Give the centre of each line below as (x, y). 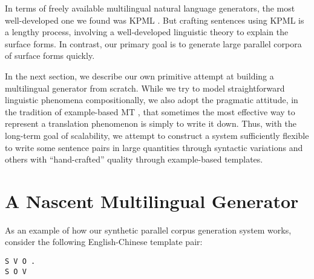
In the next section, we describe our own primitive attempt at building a (139, 76)
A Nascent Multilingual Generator (152, 200)
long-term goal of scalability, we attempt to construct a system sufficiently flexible (157, 135)
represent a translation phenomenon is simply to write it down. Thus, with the (151, 123)
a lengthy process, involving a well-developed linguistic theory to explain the (147, 32)
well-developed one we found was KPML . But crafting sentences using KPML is (155, 20)
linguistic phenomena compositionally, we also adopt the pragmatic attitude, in (152, 100)
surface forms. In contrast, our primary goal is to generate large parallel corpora (153, 43)
